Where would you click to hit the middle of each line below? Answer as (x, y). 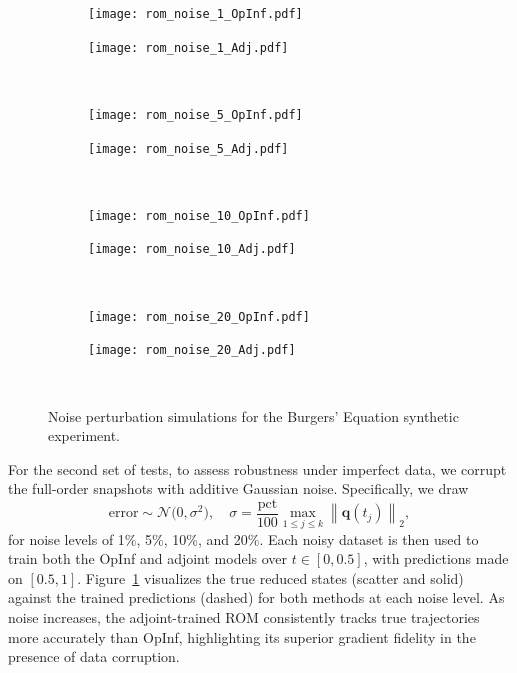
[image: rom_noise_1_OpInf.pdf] (195, 14)
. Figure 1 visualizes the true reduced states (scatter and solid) (270, 577)
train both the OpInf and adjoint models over (148, 558)
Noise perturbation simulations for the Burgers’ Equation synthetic (253, 415)
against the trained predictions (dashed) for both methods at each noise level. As (256, 597)
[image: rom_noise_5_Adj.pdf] (188, 148)
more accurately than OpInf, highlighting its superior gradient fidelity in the (242, 636)
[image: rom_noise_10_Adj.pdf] (192, 249)
